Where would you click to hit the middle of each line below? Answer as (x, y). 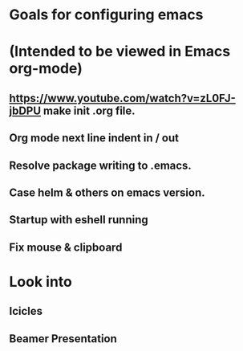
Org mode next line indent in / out (94, 138)
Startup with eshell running (79, 220)
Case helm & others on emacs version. (107, 192)
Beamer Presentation (63, 339)
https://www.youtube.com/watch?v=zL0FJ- (122, 98)
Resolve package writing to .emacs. (100, 165)
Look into (41, 282)
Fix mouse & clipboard (66, 247)
